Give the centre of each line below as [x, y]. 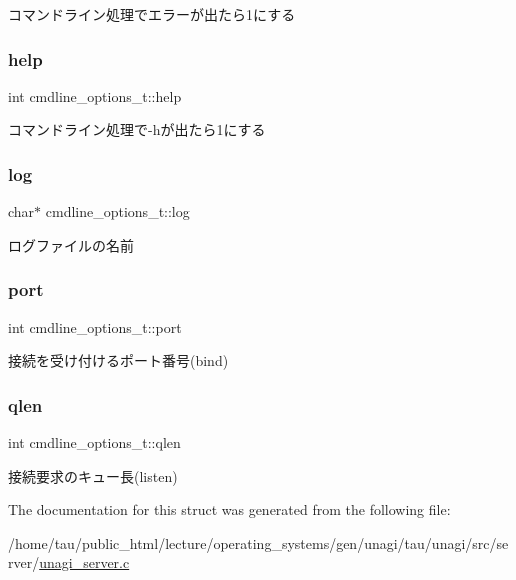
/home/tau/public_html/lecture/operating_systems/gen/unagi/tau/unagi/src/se [258, 542]
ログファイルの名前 [71, 244]
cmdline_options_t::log [117, 211]
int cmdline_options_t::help [95, 95]
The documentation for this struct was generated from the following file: [229, 509]
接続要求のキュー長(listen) [93, 475]
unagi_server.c [84, 562]
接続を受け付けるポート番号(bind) [118, 360]
